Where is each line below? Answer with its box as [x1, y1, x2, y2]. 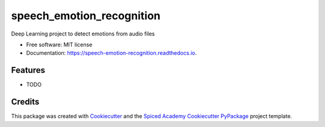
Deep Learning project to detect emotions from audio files [11, 30, 155, 37]
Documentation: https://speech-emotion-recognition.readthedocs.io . [26, 49, 197, 57]
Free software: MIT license [26, 41, 93, 48]
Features [11, 65, 45, 75]
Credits [11, 97, 40, 107]
